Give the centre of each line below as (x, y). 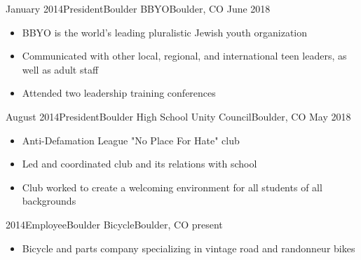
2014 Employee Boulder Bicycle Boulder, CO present (114, 224)
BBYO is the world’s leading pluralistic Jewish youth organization (165, 32)
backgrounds (49, 201)
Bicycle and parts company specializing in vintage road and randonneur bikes (189, 248)
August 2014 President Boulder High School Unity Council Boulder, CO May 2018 (178, 116)
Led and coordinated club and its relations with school (139, 164)
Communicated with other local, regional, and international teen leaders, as (184, 56)
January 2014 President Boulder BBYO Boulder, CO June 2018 (138, 8)
